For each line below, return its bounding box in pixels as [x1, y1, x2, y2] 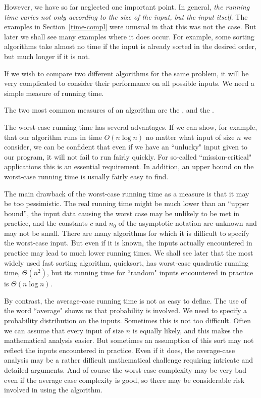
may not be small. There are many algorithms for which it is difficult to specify [4, 227, 249, 238]
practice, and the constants [4, 218, 88, 228]
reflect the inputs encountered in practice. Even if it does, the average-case [4, 344, 235, 355]
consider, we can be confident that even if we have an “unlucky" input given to [4, 141, 248, 152]
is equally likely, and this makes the [132, 325, 243, 335]
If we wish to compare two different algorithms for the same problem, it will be [4, 68, 249, 78]
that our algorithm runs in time [4, 131, 102, 142]
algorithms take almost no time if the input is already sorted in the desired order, [4, 41, 256, 52]
